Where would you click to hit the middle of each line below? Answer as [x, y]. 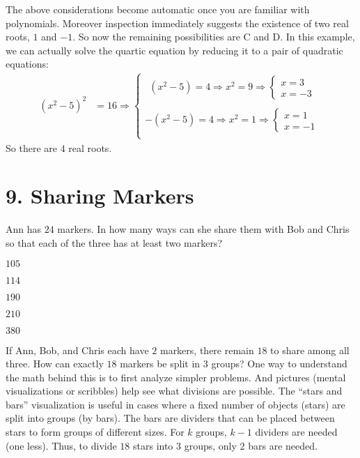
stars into [153, 445]
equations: [27, 64]
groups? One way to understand [279, 364]
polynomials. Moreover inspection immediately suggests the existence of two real [177, 23]
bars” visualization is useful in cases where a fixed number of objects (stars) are [175, 404]
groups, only [210, 445]
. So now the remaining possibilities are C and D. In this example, [214, 37]
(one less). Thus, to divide [61, 445]
